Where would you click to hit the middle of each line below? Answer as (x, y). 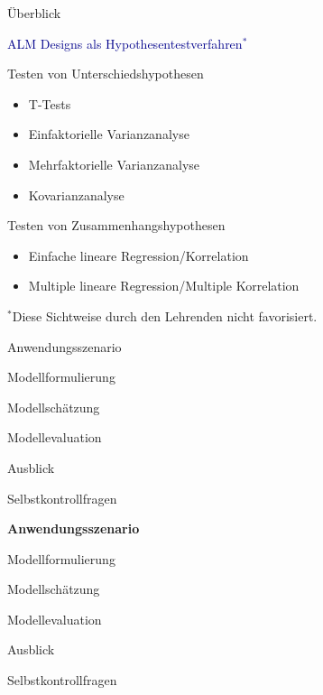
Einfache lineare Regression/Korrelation (138, 255)
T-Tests (50, 103)
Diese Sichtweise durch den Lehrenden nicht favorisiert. (165, 315)
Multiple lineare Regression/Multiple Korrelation (164, 286)
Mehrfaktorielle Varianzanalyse (114, 164)
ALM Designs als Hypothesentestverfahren (125, 43)
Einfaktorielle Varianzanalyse (109, 134)
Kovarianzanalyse (76, 195)
